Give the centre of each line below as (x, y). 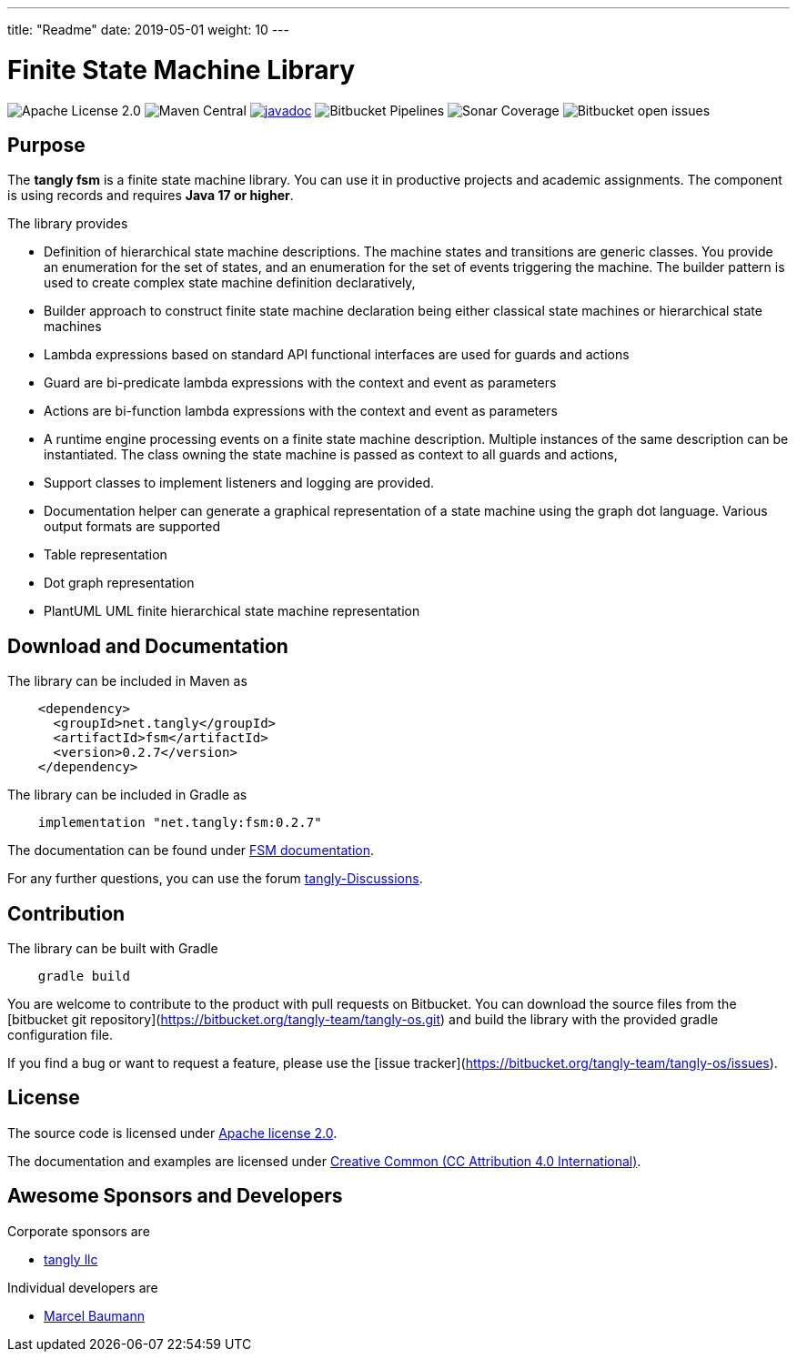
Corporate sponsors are (79, 1231)
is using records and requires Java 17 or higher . (151, 196)
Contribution (66, 913)
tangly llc (71, 1259)
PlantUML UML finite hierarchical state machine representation (232, 611)
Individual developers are (83, 1287)
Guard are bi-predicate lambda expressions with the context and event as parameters (300, 383)
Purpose (46, 145)
